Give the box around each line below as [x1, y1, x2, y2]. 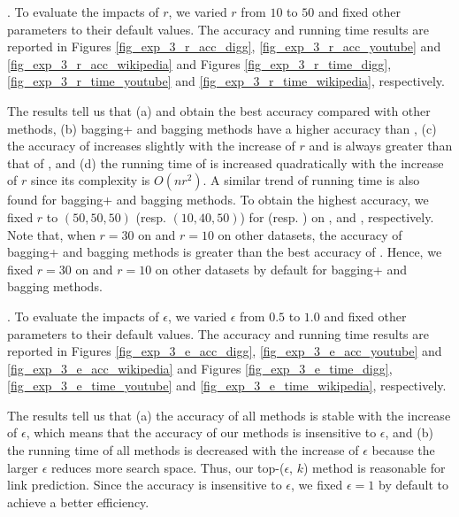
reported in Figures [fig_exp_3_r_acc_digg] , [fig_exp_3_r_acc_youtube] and [7, 37, 441, 56]
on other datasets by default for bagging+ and [155, 259, 407, 278]
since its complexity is [30, 171, 150, 189]
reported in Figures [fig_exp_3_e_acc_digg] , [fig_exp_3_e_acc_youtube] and [7, 342, 442, 360]
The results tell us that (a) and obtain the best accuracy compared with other [7, 101, 431, 120]
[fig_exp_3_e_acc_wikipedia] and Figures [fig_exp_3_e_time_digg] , [7, 359, 393, 377]
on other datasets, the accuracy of [218, 225, 402, 243]
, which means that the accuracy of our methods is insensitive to [26, 423, 377, 442]
